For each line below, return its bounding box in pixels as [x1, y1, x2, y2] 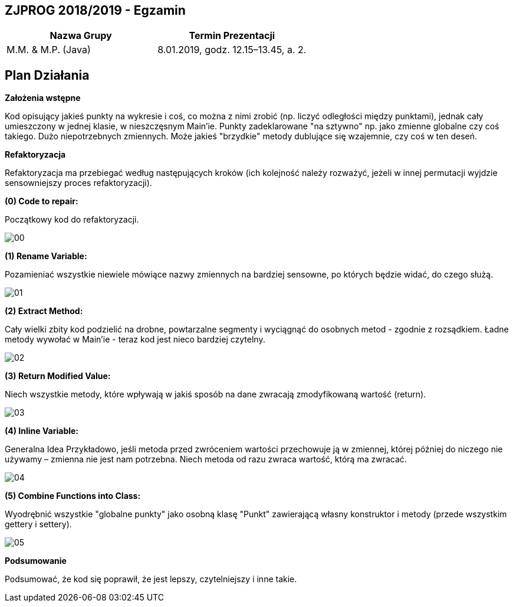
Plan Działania [5, 67, 90, 83]
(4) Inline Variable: [5, 426, 79, 436]
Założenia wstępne [5, 93, 81, 103]
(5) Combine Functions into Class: [5, 491, 141, 501]
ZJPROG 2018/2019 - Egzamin [5, 3, 186, 18]
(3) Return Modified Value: [5, 371, 111, 381]
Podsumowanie [5, 556, 67, 566]
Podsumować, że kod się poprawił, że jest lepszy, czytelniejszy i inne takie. [5, 574, 297, 585]
